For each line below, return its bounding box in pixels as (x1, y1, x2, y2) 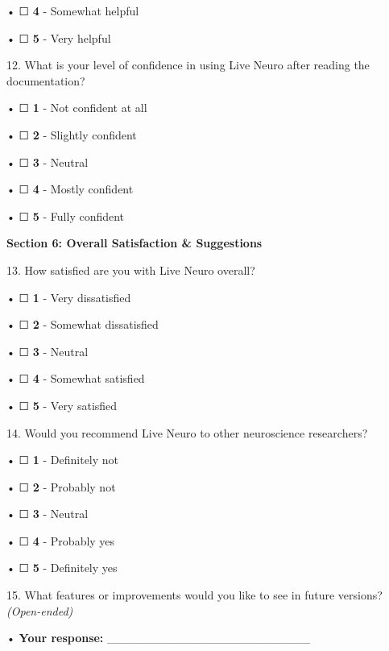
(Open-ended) (6, 602, 73, 619)
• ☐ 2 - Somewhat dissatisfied (6, 316, 159, 333)
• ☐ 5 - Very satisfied (6, 396, 118, 413)
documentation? (6, 72, 85, 89)
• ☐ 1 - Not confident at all (6, 99, 147, 116)
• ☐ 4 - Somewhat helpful (6, 2, 139, 19)
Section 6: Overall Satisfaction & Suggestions (6, 234, 263, 251)
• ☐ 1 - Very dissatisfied (6, 288, 131, 305)
